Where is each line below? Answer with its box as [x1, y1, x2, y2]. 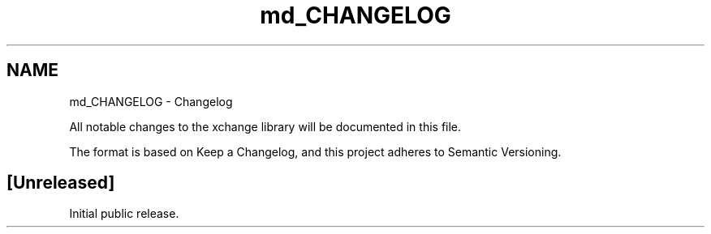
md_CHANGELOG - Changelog [69, 94, 233, 108]
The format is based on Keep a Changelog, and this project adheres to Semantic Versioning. [69, 144, 562, 159]
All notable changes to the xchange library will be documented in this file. [69, 119, 462, 134]
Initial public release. [69, 206, 179, 221]
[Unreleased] [6, 172, 115, 194]
